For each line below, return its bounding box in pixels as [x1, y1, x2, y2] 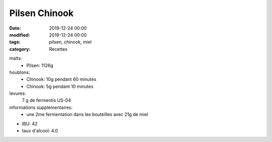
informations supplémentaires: [9, 104, 73, 110]
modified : [9, 32, 30, 38]
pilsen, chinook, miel [49, 39, 92, 45]
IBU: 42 [22, 120, 38, 126]
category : [9, 46, 31, 52]
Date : [9, 25, 21, 31]
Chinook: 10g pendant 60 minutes [26, 76, 97, 82]
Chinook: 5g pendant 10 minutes [26, 83, 94, 89]
